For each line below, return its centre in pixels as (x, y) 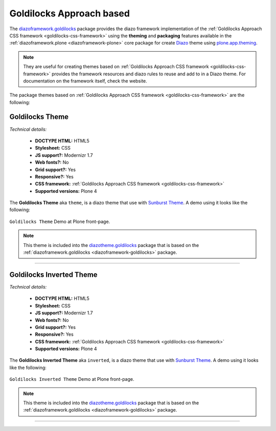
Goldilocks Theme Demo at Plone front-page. (60, 221)
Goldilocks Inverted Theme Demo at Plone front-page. (72, 379)
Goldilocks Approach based (70, 13)
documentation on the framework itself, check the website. (85, 81)
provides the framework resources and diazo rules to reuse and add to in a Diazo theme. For (149, 74)
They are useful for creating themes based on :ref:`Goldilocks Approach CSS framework (116, 67)
